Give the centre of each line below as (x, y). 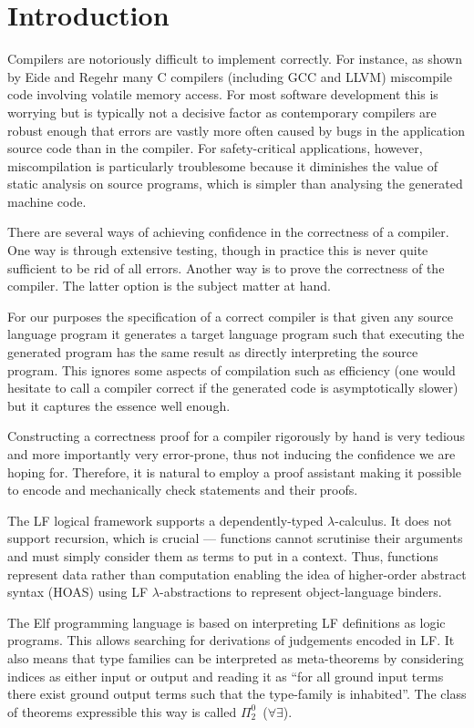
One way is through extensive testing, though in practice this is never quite (218, 250)
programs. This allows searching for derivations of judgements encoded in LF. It (231, 640)
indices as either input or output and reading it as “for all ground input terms (226, 676)
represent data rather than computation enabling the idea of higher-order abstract (237, 574)
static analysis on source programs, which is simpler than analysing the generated (235, 184)
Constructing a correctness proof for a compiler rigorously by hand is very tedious (237, 436)
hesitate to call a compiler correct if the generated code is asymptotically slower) (233, 388)
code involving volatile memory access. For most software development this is (223, 94)
